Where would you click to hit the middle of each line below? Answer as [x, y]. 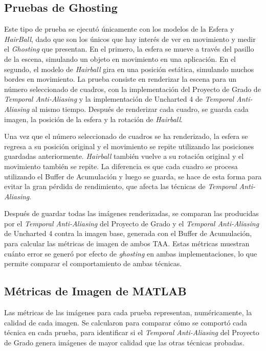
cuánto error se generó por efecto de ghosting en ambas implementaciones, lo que [131, 253]
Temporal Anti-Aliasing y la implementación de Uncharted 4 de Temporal [119, 99]
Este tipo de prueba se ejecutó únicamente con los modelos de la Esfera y [119, 29]
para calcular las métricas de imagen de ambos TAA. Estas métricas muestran [127, 243]
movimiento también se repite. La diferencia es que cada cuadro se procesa [121, 166]
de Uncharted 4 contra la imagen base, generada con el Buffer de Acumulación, [128, 233]
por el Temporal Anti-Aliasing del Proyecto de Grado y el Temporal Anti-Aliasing [132, 223]
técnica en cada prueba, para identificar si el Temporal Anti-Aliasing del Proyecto [132, 332]
